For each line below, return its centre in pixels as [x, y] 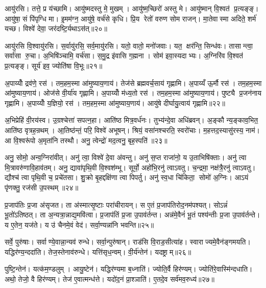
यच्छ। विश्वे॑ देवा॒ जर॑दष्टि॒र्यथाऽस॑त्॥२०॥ [56, 28]
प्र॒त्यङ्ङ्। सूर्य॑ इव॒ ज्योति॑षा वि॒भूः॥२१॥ [54, 65]
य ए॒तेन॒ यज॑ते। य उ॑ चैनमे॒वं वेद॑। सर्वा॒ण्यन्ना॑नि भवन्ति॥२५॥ [79, 224]
